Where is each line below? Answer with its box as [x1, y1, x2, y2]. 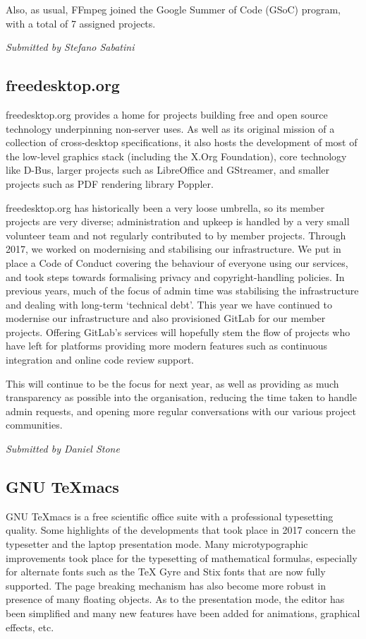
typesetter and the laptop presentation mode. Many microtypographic [6, 537, 308, 551]
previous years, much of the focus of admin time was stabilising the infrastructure [6, 283, 359, 298]
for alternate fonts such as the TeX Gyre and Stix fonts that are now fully [6, 564, 326, 579]
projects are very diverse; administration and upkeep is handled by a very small [6, 214, 350, 229]
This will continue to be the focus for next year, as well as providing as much [6, 376, 339, 390]
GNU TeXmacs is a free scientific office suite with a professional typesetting [6, 508, 334, 523]
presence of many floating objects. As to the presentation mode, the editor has [6, 592, 345, 607]
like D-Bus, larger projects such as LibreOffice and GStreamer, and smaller [6, 162, 330, 177]
